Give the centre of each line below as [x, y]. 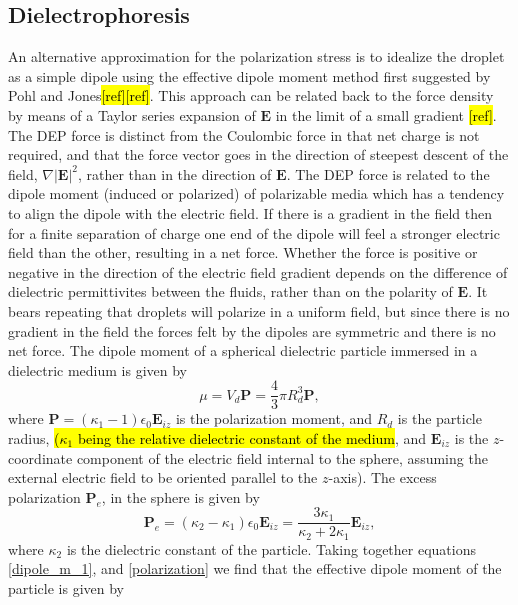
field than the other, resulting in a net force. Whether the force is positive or [243, 252]
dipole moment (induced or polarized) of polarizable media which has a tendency [256, 193]
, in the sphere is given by [180, 496]
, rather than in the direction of [174, 173]
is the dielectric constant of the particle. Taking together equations [271, 548]
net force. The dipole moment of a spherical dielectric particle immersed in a [243, 350]
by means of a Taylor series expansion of [132, 114]
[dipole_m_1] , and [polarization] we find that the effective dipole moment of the [255, 568]
